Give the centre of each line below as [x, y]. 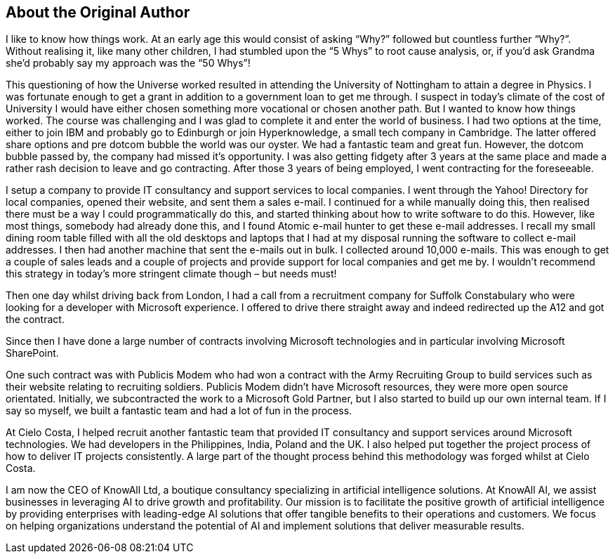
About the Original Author [98, 12]
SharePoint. [32, 353]
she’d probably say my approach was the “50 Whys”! [128, 63]
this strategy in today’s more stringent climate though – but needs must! [171, 274]
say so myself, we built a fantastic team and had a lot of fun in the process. [179, 411]
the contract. [35, 320]
